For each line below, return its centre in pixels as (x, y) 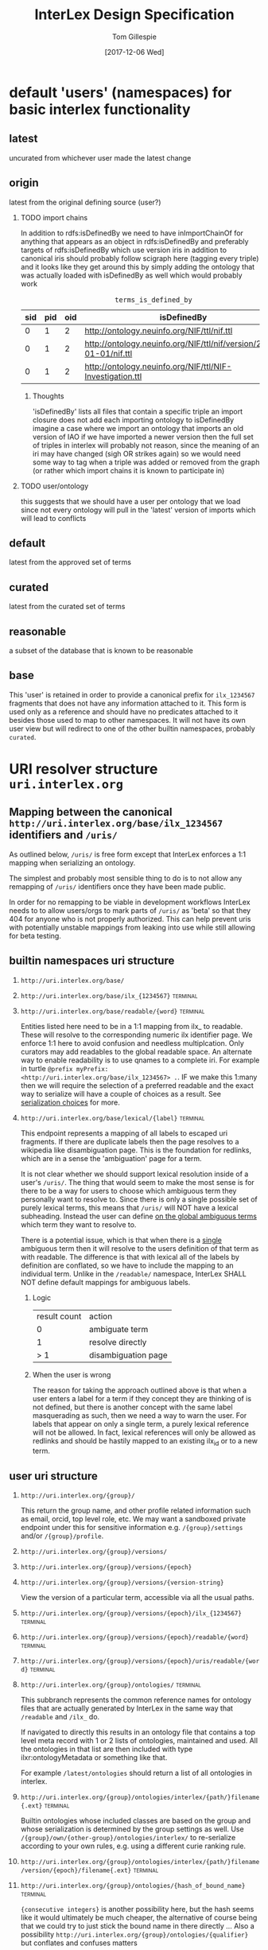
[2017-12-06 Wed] (134, 52)
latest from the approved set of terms (70, 562)
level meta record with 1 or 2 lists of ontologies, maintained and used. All (139, 1741)
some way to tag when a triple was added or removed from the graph (146, 462)
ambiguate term (119, 1329)
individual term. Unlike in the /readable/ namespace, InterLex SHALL (134, 1273)
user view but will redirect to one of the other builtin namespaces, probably (132, 728)
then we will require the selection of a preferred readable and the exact (137, 1085)
